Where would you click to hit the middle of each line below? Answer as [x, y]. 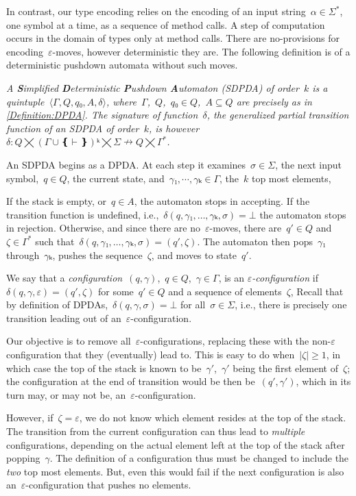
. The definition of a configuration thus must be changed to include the [199, 458]
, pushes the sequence [97, 255]
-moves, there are [246, 228]
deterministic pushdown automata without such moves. [122, 65]
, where [121, 101]
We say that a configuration [64, 278]
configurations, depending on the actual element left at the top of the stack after [176, 444]
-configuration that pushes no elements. [108, 485]
